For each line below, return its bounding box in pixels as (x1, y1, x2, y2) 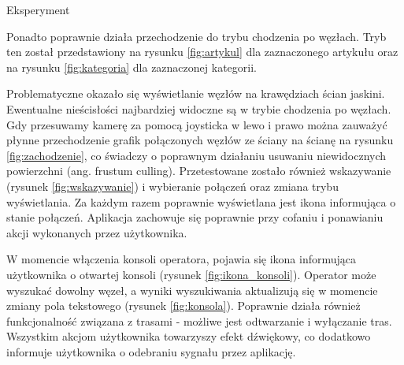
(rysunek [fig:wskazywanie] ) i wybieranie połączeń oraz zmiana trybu (6, 177, 339, 194)
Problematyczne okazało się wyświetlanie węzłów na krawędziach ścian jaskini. (6, 85, 385, 102)
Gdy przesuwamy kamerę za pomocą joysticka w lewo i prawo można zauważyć (6, 116, 387, 132)
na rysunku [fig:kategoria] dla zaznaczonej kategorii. (6, 58, 257, 75)
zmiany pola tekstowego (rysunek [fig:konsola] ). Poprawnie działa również (6, 297, 361, 314)
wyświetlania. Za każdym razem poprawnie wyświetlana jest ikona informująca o (6, 193, 396, 210)
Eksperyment (6, 2, 70, 17)
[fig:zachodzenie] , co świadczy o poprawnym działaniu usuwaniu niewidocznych (6, 147, 387, 163)
